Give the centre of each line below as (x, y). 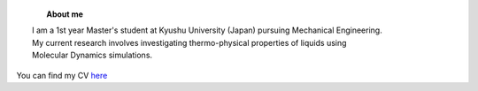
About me (65, 14)
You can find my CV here (62, 75)
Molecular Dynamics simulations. (93, 55)
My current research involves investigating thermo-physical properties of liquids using (189, 42)
